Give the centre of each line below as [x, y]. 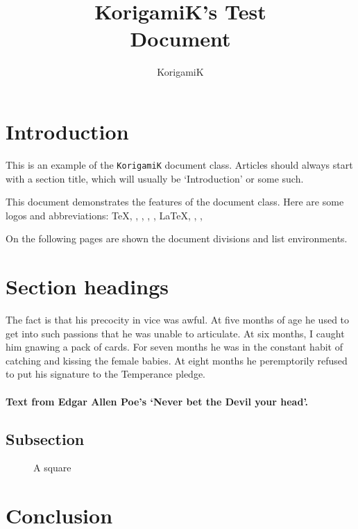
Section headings [87, 286]
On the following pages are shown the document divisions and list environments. [177, 238]
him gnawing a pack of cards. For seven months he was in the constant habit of [174, 347]
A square [52, 468]
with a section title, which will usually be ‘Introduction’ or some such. [155, 178]
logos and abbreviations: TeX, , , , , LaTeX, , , [104, 215]
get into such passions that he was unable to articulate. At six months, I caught [175, 333]
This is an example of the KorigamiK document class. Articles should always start [179, 164]
